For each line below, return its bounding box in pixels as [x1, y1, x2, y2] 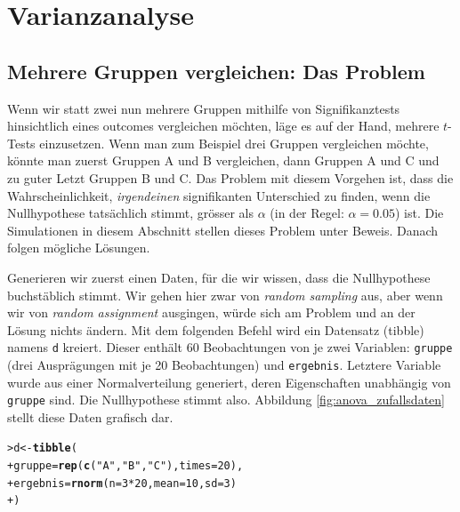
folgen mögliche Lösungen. [7, 238, 150, 257]
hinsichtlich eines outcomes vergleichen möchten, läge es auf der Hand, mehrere [7, 116, 440, 135]
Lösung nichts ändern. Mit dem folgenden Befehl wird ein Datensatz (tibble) [7, 320, 424, 339]
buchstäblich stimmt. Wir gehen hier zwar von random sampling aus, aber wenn [7, 285, 443, 304]
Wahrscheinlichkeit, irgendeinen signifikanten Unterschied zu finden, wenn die [7, 186, 431, 204]
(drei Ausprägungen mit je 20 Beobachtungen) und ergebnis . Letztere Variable [7, 355, 441, 373]
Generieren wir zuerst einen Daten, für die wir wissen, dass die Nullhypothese [7, 268, 431, 286]
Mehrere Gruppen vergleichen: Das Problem [7, 57, 425, 84]
